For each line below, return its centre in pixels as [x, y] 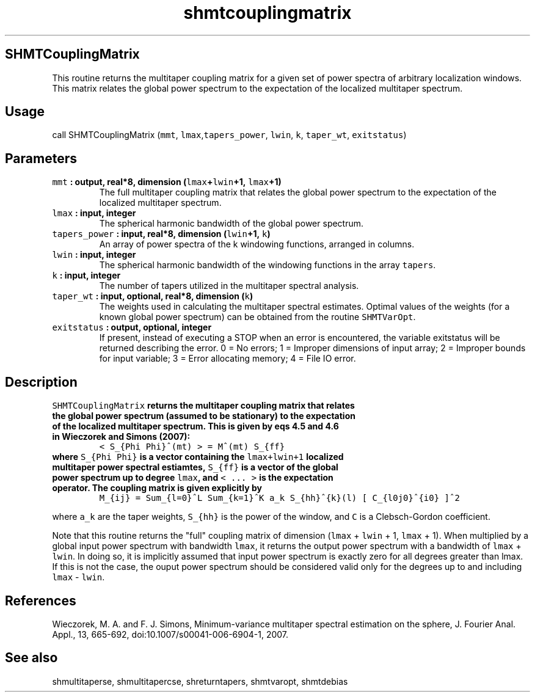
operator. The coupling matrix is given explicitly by [157, 488]
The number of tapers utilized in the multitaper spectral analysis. [229, 286]
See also [31, 658]
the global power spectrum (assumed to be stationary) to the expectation [204, 416]
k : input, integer [86, 276]
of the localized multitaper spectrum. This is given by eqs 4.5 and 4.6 [195, 426]
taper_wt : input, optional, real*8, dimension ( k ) [153, 296]
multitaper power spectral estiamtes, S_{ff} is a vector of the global [195, 467]
